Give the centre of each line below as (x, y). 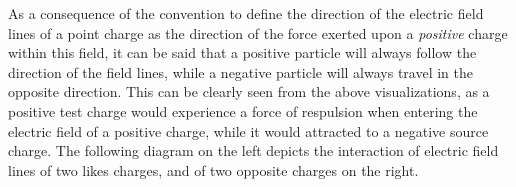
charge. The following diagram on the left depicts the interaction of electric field (253, 150)
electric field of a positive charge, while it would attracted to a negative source (248, 130)
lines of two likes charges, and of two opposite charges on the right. (213, 169)
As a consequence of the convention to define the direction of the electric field (246, 13)
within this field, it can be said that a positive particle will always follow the (242, 52)
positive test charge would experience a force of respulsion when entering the (243, 110)
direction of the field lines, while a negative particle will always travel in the (240, 71)
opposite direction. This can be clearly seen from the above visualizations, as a (249, 91)
